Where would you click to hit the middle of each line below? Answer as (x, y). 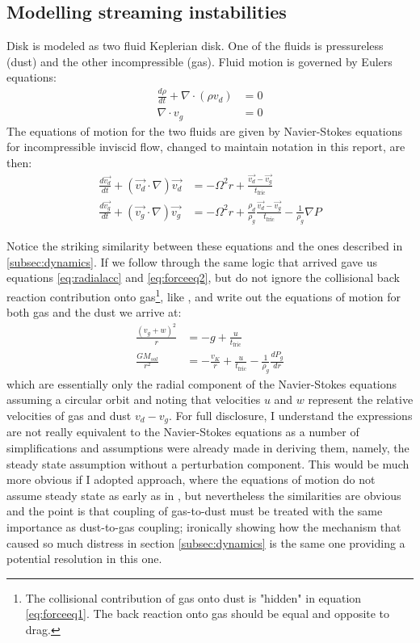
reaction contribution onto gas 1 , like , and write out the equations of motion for (204, 295)
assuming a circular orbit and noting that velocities (134, 399)
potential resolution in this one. (84, 559)
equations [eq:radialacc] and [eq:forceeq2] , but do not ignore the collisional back (203, 277)
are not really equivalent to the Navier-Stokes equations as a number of (183, 432)
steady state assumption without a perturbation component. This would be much (208, 463)
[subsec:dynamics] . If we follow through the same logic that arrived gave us (192, 261)
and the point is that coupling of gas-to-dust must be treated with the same (195, 511)
